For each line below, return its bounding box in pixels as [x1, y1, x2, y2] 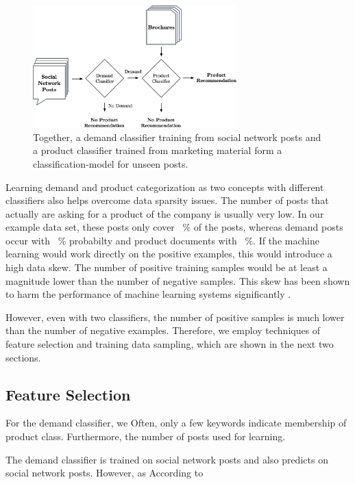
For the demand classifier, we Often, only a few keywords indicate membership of [5, 416, 347, 430]
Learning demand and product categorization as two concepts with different [5, 179, 324, 194]
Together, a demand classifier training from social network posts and [33, 129, 321, 144]
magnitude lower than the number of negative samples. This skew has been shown [5, 273, 350, 288]
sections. [5, 350, 41, 364]
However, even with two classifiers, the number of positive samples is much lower [5, 309, 345, 324]
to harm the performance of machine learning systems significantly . [5, 287, 291, 301]
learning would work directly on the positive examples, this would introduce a [5, 246, 332, 261]
